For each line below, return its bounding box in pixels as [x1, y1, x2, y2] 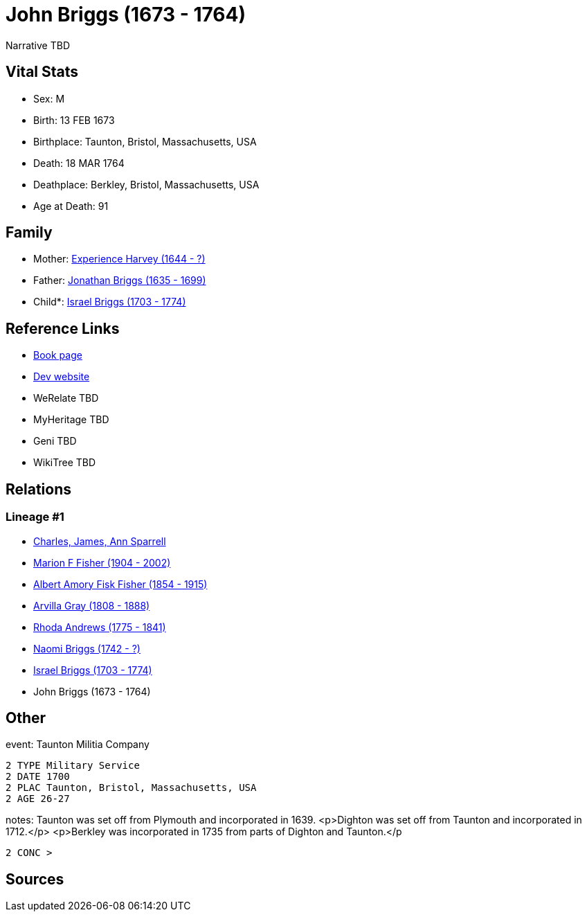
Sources [6, 870, 64, 888]
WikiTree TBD [33, 456, 96, 469]
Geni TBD [33, 435, 77, 447]
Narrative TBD [6, 39, 70, 51]
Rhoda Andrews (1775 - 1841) [33, 621, 166, 633]
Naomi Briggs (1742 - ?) [33, 642, 141, 655]
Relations [6, 480, 72, 498]
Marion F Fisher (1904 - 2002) [33, 556, 171, 569]
